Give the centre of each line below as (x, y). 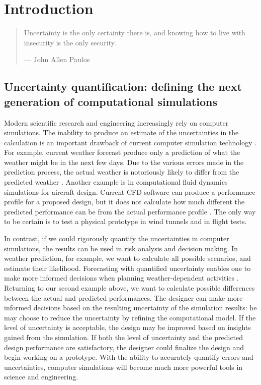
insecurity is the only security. (70, 42)
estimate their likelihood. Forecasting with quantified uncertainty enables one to (127, 268)
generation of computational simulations (111, 101)
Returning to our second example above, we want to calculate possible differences (129, 288)
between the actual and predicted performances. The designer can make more (123, 297)
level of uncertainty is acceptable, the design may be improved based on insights (127, 327)
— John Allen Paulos (57, 59)
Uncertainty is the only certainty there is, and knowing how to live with (135, 33)
